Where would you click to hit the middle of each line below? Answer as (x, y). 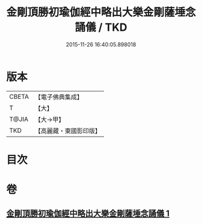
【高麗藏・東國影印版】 (68, 131)
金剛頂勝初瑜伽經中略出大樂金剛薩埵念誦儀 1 (88, 213)
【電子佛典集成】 (59, 97)
